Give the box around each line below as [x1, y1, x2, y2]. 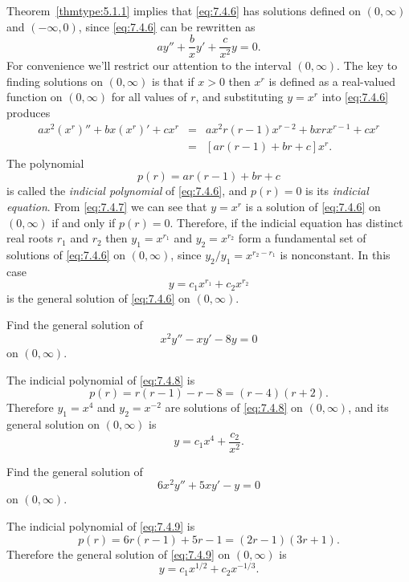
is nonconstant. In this [280, 246, 391, 263]
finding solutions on [6, 72, 103, 89]
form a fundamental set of [238, 230, 366, 246]
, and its [348, 399, 389, 416]
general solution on [6, 416, 100, 433]
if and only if [51, 214, 116, 230]
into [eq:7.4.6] [321, 88, 389, 105]
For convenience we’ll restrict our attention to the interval [6, 57, 292, 74]
